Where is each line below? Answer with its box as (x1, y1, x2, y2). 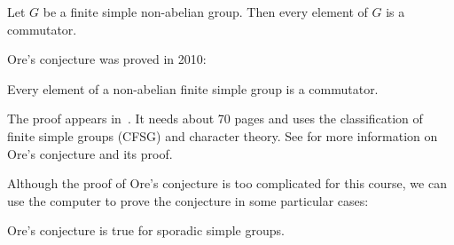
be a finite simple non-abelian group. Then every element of (43, 3, 368, 20)
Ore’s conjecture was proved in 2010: (7, 50, 207, 68)
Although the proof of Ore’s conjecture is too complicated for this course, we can (7, 174, 447, 193)
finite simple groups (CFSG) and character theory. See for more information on (7, 126, 438, 145)
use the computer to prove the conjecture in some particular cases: (7, 191, 369, 209)
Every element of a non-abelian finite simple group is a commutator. (7, 79, 379, 98)
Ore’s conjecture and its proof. (7, 144, 173, 162)
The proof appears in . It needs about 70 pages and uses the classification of (7, 109, 423, 128)
